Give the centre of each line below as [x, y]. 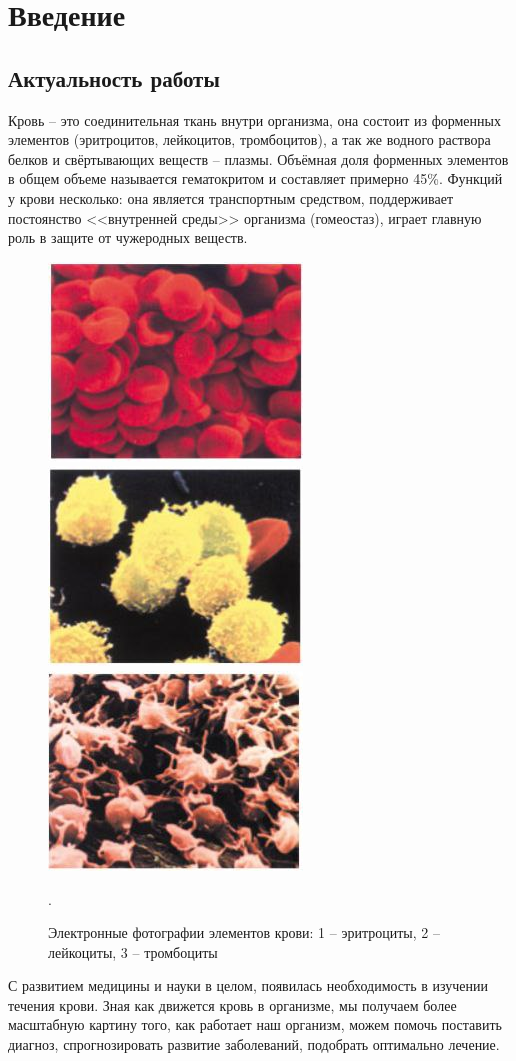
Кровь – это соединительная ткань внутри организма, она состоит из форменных [254, 119]
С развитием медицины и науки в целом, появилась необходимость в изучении [248, 985]
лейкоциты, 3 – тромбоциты [133, 951]
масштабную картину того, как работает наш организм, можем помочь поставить [255, 1024]
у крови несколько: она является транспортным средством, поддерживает [230, 197]
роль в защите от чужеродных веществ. [128, 237]
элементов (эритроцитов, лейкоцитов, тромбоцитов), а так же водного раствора [249, 139]
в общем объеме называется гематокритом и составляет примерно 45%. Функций [255, 178]
